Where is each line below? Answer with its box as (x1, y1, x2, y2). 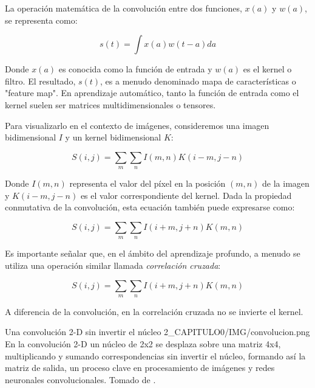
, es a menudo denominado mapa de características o (100, 74, 296, 87)
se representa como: (5, 13, 78, 26)
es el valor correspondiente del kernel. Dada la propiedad (80, 189, 292, 201)
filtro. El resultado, (5, 74, 76, 87)
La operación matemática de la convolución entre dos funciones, (5, 2, 242, 14)
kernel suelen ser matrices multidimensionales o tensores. (5, 98, 216, 111)
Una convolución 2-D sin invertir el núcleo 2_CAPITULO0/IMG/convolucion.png (5, 325, 310, 338)
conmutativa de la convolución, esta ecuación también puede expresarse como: (5, 201, 295, 213)
